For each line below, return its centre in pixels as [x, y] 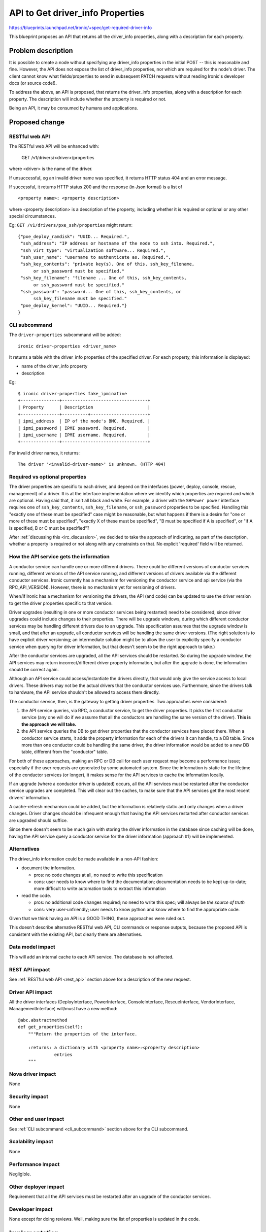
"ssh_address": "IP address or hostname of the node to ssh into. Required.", [118, 243]
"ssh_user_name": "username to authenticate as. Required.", [96, 257]
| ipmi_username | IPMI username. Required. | [84, 435]
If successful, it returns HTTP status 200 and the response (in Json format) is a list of [96, 187]
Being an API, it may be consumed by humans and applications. [74, 108]
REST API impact [30, 969]
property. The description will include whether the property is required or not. [88, 99]
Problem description [41, 51]
